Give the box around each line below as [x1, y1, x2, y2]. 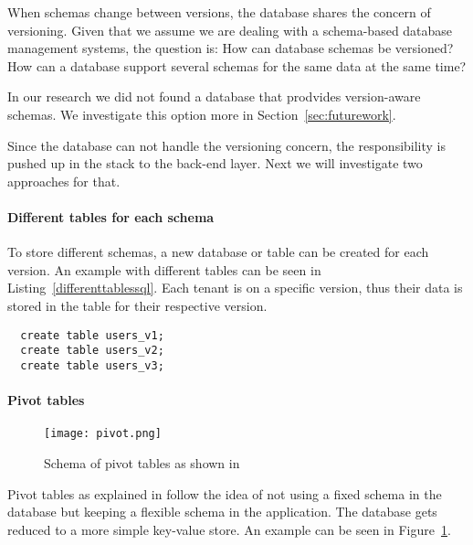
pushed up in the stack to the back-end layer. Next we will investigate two [7, 154, 423, 173]
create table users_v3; [20, 358, 164, 372]
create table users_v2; [20, 344, 164, 358]
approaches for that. [7, 171, 121, 190]
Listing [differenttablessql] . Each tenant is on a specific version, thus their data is [7, 278, 463, 297]
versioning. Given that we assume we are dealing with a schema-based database [7, 20, 453, 39]
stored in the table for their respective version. [7, 295, 268, 315]
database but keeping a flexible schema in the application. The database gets [7, 502, 437, 521]
